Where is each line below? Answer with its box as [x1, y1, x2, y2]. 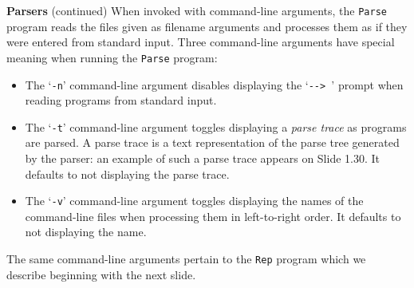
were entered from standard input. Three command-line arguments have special [6, 34, 395, 50]
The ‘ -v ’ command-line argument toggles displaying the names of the [25, 192, 364, 209]
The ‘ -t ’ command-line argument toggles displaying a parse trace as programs [25, 118, 407, 135]
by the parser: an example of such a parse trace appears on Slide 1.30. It [25, 150, 380, 166]
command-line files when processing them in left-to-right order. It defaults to [25, 207, 401, 224]
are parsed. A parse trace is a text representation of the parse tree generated [25, 134, 400, 151]
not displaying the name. [25, 223, 147, 240]
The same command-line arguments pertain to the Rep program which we [6, 251, 366, 267]
